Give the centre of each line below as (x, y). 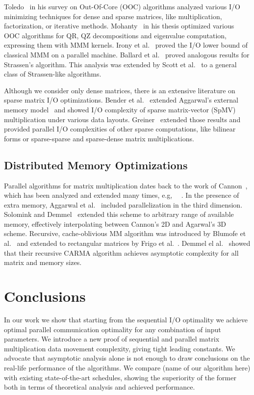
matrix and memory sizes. (43, 262)
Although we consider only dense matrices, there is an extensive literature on (120, 90)
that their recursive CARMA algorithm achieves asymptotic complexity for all (121, 252)
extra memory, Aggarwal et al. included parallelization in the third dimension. (123, 204)
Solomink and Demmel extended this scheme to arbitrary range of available (119, 214)
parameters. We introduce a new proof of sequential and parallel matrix (112, 339)
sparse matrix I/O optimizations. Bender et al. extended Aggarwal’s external (121, 100)
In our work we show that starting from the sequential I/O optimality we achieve (126, 319)
